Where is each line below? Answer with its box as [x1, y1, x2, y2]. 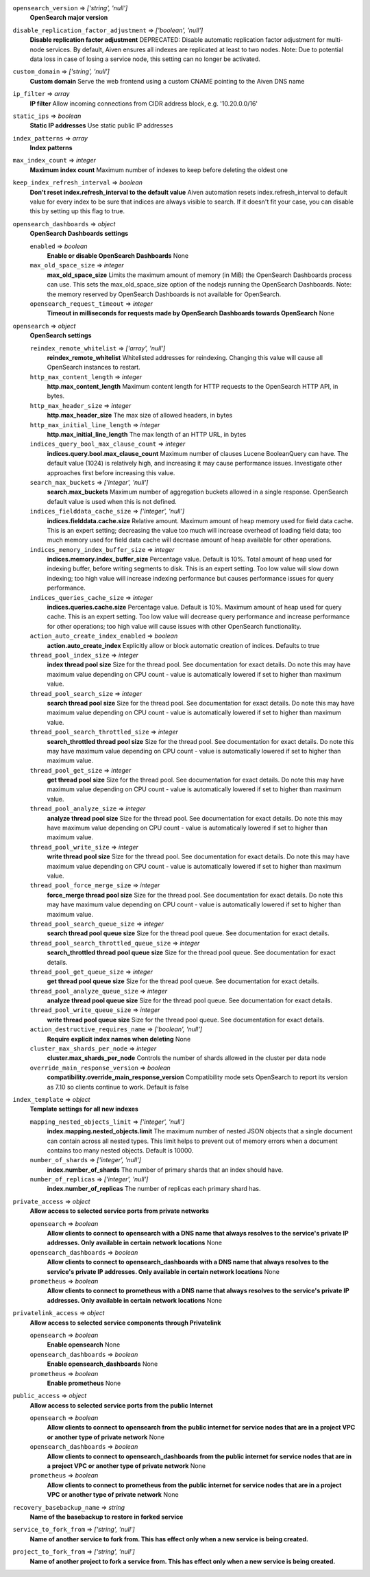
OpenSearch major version [29, 14, 108, 22]
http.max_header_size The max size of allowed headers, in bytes [47, 411, 233, 420]
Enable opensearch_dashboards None [47, 1360, 158, 1368]
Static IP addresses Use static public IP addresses [29, 121, 173, 130]
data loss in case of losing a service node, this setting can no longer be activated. [29, 55, 260, 63]
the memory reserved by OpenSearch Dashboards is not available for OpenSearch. [47, 290, 282, 298]
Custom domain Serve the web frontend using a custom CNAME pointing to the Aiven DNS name [29, 77, 305, 85]
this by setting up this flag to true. [29, 207, 125, 215]
